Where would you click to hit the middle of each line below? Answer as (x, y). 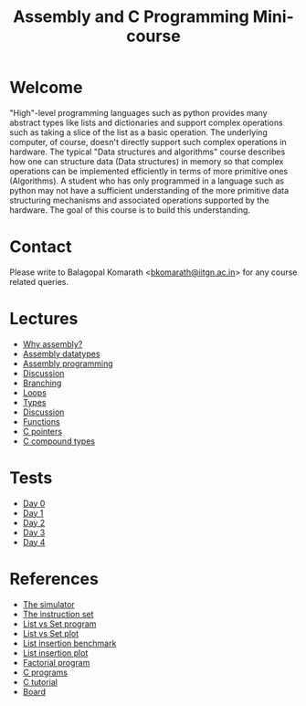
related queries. (39, 281)
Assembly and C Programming (131, 17)
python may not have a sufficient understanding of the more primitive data (149, 190)
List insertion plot (55, 653)
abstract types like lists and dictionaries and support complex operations (146, 122)
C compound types (59, 441)
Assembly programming (68, 364)
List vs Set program (59, 624)
